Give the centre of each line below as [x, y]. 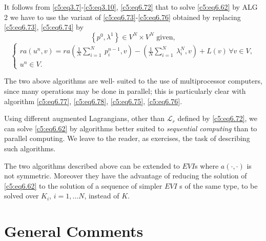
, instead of [102, 196]
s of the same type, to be [219, 185]
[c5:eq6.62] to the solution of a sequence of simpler [83, 185]
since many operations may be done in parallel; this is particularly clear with [125, 91]
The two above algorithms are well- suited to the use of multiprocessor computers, [133, 81]
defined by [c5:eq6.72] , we [218, 118]
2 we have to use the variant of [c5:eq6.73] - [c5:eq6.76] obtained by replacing [122, 17]
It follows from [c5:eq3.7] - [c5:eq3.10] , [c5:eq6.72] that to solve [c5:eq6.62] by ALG [131, 7]
